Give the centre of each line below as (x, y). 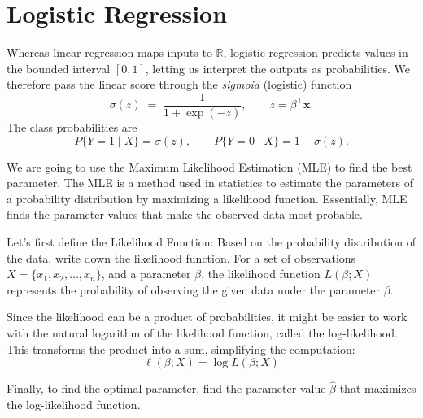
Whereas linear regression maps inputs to (109, 52)
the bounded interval (59, 68)
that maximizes (378, 388)
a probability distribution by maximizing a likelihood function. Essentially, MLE (207, 198)
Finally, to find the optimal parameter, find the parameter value (166, 388)
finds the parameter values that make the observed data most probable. (185, 214)
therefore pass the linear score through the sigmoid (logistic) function (179, 84)
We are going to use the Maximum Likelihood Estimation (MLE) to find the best (209, 166)
